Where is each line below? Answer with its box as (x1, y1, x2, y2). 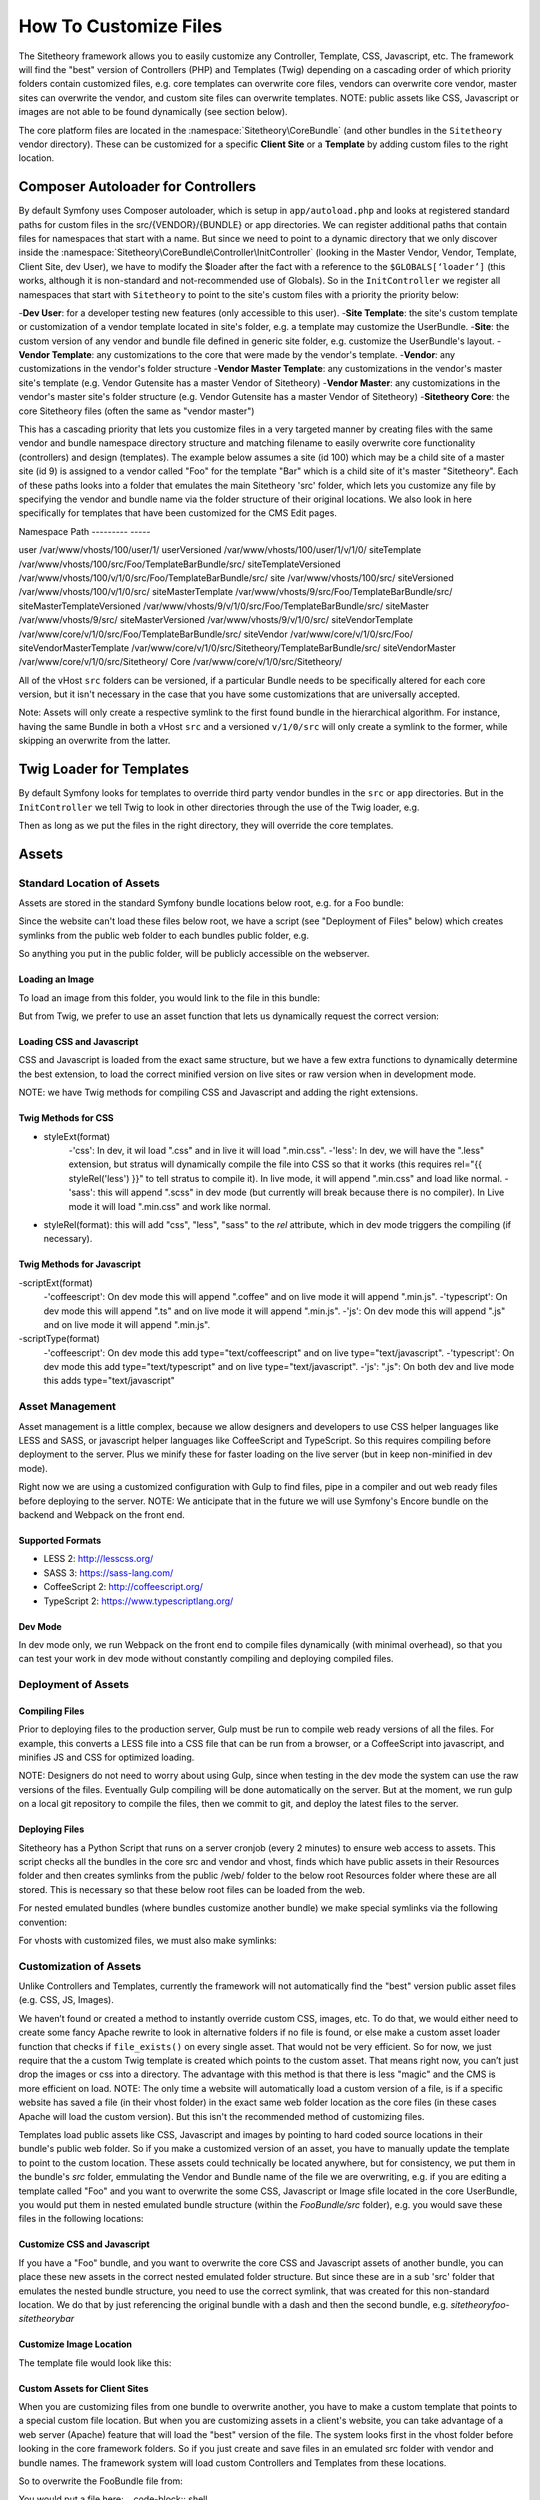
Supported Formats (18, 1534, 102, 1546)
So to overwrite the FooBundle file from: (18, 2475, 184, 2487)
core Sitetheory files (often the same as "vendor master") (18, 405, 255, 417)
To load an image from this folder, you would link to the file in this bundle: (18, 991, 320, 1004)
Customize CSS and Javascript (18, 2238, 150, 2250)
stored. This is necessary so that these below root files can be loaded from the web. (18, 1883, 365, 1895)
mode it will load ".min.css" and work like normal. (68, 1200, 272, 1212)
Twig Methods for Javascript (18, 1258, 142, 1270)
